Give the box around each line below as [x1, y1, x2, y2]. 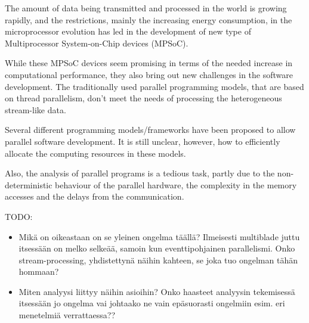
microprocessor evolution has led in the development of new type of [5, 25, 251, 38]
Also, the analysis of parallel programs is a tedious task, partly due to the [5, 167, 275, 179]
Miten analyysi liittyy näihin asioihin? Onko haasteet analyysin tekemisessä [18, 285, 295, 297]
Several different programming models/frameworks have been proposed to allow [5, 123, 296, 136]
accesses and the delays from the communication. [5, 190, 184, 203]
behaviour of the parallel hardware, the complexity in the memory [55, 178, 297, 191]
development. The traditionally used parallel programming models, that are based [5, 80, 304, 92]
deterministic [5, 178, 52, 191]
